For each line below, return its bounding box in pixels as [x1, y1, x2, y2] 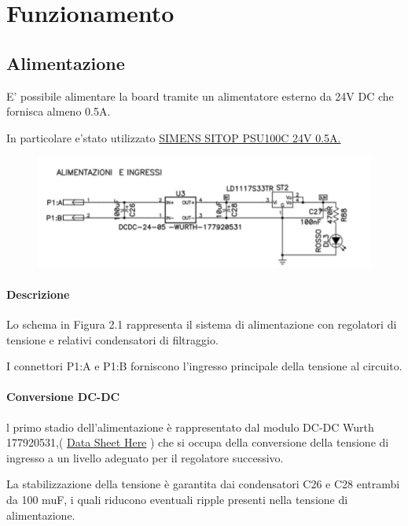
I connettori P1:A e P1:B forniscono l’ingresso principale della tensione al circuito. [6, 358, 402, 374]
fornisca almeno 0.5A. [6, 103, 111, 120]
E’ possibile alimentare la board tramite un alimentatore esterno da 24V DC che [6, 87, 394, 104]
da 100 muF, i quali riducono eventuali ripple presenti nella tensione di [6, 491, 348, 508]
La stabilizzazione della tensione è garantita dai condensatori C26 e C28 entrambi [6, 476, 400, 492]
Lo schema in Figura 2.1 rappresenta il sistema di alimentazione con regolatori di [6, 316, 397, 333]
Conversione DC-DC [6, 388, 120, 405]
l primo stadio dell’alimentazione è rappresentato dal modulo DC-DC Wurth [6, 418, 374, 435]
